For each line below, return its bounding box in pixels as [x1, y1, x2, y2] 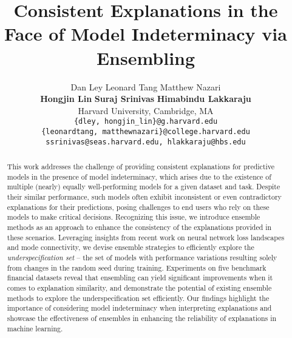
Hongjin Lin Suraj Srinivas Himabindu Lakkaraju [40, 92, 251, 105]
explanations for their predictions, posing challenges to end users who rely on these [7, 201, 270, 212]
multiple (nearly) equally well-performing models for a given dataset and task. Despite [7, 181, 280, 192]
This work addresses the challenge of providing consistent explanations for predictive [7, 161, 275, 172]
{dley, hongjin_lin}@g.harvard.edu [73, 117, 218, 126]
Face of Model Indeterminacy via [4, 21, 287, 46]
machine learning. [7, 323, 63, 333]
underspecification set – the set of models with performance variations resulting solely [7, 252, 277, 262]
